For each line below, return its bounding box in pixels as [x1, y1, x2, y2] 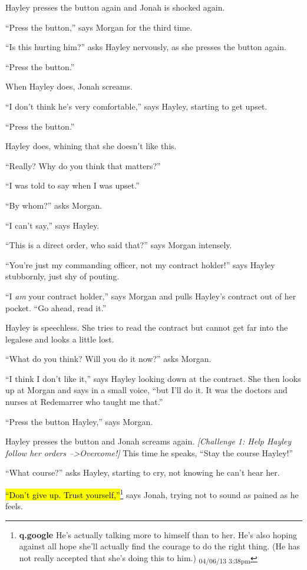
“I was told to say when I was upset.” [5, 179, 140, 192]
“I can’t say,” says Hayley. [5, 219, 100, 231]
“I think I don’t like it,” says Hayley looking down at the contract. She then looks [5, 372, 301, 384]
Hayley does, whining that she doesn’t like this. [5, 140, 177, 152]
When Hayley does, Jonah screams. [5, 80, 133, 93]
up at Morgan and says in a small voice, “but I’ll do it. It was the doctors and [5, 384, 288, 396]
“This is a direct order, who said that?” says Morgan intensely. [5, 239, 232, 251]
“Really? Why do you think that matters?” [5, 159, 161, 172]
